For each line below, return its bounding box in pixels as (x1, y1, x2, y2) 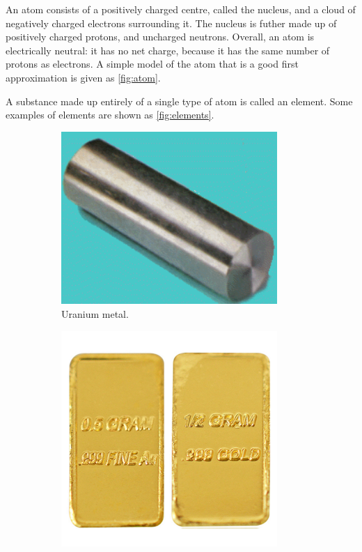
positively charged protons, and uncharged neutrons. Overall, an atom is (6, 29, 315, 44)
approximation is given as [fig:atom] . (6, 70, 161, 84)
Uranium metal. (61, 307, 129, 321)
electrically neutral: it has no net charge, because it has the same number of (6, 43, 330, 57)
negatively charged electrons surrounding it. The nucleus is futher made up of (6, 15, 337, 30)
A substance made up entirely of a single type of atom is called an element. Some (6, 93, 353, 108)
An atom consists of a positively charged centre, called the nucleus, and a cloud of (6, 2, 356, 16)
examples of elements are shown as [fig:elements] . (6, 107, 214, 122)
